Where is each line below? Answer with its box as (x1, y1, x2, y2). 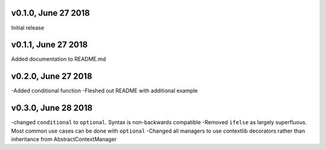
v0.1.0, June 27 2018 (11, 8, 91, 18)
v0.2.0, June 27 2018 (11, 71, 93, 81)
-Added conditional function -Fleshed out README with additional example (11, 87, 198, 95)
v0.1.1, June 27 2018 (11, 40, 88, 50)
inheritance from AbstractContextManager (11, 136, 117, 143)
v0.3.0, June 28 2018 (11, 103, 93, 113)
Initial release (11, 24, 45, 31)
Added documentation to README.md (11, 55, 106, 63)
